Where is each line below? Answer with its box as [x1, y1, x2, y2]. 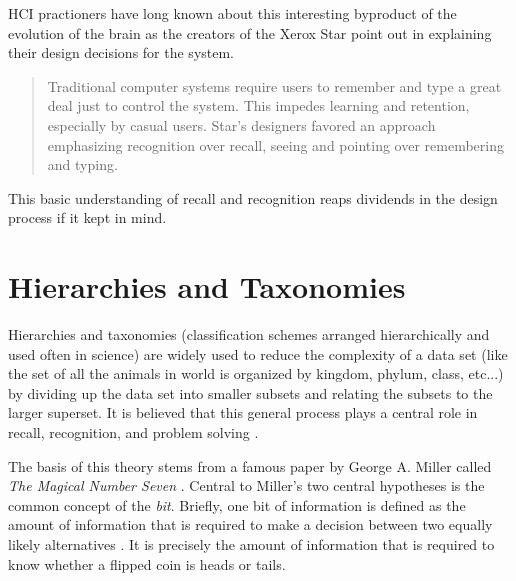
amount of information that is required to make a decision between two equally [8, 514, 493, 535]
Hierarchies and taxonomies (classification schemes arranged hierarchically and [8, 324, 490, 345]
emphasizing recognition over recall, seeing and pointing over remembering [47, 134, 504, 155]
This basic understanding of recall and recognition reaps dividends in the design [8, 187, 498, 208]
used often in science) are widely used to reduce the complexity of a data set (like [8, 343, 508, 364]
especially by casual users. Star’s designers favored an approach [47, 114, 436, 135]
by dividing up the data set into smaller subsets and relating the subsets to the [8, 382, 493, 403]
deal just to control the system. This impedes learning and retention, [47, 95, 470, 116]
